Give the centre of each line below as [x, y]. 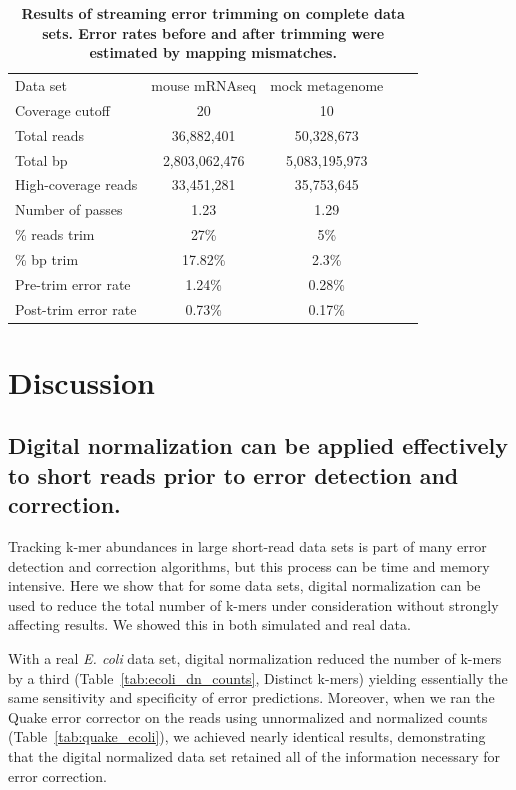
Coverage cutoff [62, 109]
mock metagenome [327, 85]
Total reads [49, 134]
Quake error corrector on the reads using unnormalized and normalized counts [248, 716]
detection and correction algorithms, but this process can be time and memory [249, 565]
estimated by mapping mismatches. [213, 52]
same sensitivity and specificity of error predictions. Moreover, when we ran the [251, 697]
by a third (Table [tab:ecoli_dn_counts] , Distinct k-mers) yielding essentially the [258, 677]
